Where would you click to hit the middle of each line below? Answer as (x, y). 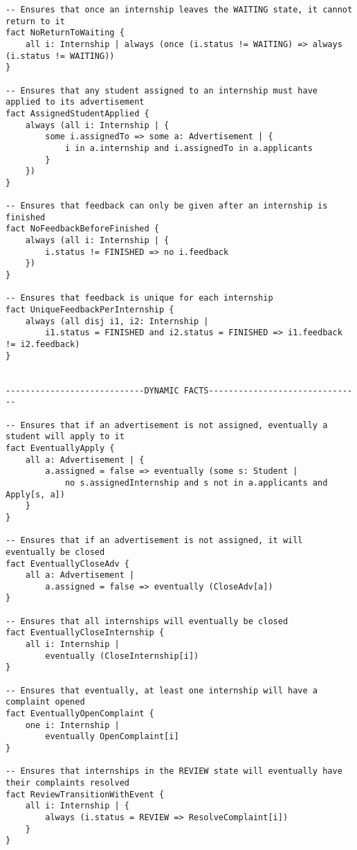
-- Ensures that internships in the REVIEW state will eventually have (174, 771)
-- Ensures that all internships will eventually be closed (147, 621)
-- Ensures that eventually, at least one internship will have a (162, 690)
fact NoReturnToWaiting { (65, 33)
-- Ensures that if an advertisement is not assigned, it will (154, 541)
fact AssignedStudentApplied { (77, 113)
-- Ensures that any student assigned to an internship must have (162, 90)
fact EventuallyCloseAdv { (67, 564)
